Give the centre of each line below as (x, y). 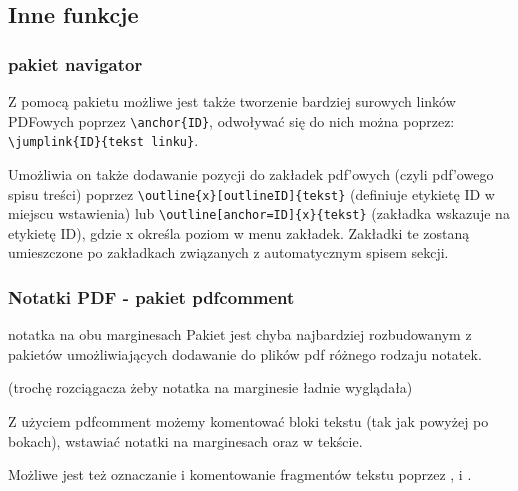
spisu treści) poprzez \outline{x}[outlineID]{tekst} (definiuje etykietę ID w (251, 193)
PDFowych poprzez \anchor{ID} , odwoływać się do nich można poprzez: (231, 120)
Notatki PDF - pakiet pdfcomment (151, 296)
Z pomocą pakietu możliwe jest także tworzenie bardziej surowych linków (232, 101)
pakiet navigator (75, 63)
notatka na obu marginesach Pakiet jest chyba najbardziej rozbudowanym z (240, 334)
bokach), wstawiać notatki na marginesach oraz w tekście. (185, 440)
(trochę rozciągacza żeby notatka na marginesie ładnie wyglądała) (210, 387)
